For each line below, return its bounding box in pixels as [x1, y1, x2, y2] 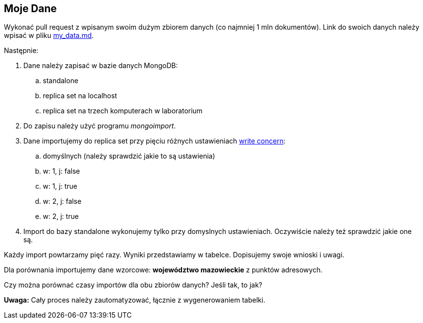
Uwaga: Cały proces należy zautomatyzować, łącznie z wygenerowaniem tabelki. [4, 296, 265, 305]
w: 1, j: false [43, 167, 80, 176]
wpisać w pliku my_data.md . [4, 31, 94, 40]
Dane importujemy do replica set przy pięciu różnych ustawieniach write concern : [23, 137, 286, 145]
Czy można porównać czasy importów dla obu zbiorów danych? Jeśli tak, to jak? [4, 281, 262, 289]
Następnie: [4, 46, 38, 55]
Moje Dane [4, 2, 57, 15]
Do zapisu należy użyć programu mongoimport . [23, 122, 176, 130]
